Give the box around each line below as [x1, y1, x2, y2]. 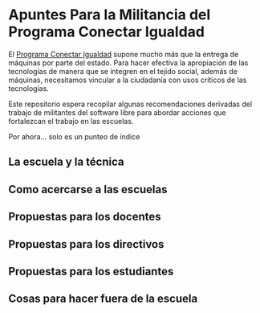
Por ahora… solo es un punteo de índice [8, 131, 140, 142]
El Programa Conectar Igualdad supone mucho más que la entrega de [8, 49, 239, 59]
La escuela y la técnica [8, 155, 124, 169]
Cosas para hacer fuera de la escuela [8, 292, 198, 306]
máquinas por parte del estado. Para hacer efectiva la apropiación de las [8, 58, 249, 68]
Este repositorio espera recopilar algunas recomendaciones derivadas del [8, 99, 253, 109]
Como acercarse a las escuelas [8, 183, 168, 196]
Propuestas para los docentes [8, 210, 162, 224]
